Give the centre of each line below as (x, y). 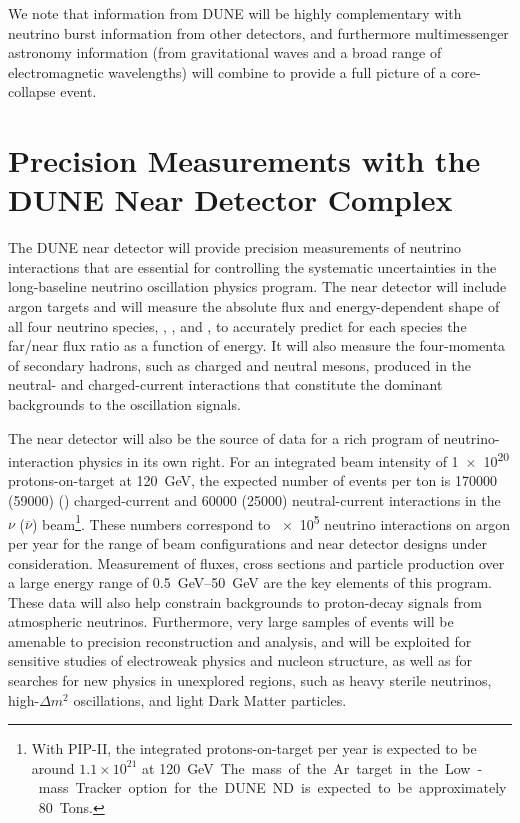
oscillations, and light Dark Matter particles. (210, 699)
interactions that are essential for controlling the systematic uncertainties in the (252, 266)
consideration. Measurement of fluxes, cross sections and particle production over (256, 562)
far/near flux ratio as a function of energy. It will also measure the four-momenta (257, 345)
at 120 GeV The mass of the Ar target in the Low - (312, 767)
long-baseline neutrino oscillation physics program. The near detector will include (257, 286)
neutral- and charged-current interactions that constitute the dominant (225, 384)
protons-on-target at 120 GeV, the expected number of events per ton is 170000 (252, 480)
